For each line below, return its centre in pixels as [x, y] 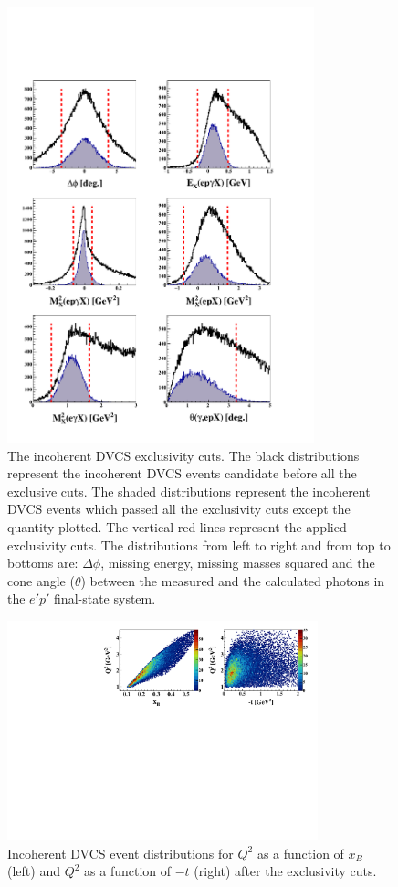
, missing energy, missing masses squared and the [238, 563]
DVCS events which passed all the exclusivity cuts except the [179, 509]
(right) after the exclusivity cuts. [285, 871]
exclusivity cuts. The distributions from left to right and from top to [199, 545]
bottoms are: [43, 563]
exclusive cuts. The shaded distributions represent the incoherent [189, 491]
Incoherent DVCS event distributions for [120, 853]
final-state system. [105, 598]
